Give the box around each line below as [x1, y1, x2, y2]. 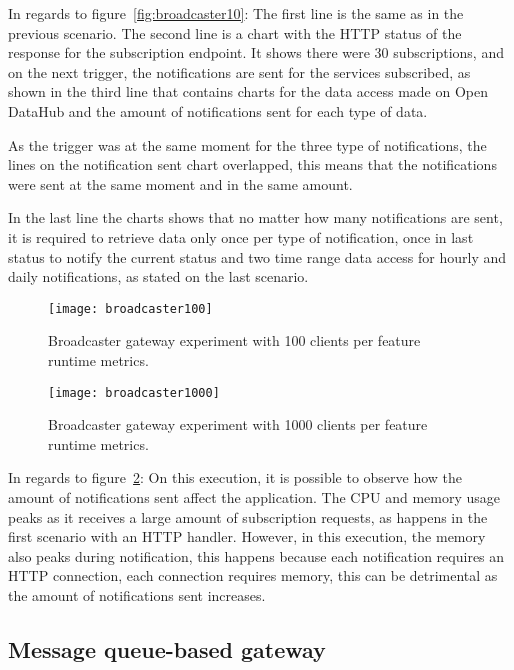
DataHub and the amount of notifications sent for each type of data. [8, 100, 428, 121]
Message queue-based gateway [8, 633, 326, 664]
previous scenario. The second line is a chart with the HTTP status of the [8, 22, 462, 43]
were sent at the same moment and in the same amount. [8, 173, 353, 194]
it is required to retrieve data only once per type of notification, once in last [8, 226, 474, 247]
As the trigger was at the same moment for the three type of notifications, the [8, 134, 487, 155]
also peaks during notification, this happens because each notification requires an [8, 545, 505, 566]
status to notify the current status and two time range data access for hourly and [8, 246, 507, 267]
